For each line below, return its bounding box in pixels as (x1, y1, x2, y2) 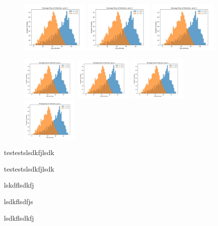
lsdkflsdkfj (4, 212, 34, 223)
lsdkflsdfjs (4, 196, 33, 206)
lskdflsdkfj (4, 180, 34, 190)
